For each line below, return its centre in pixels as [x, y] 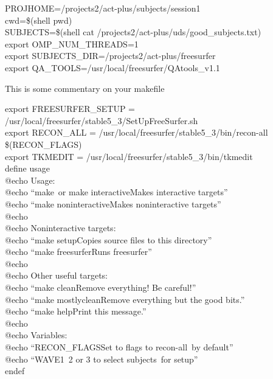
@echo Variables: [36, 335]
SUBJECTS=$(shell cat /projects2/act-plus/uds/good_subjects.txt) [133, 32]
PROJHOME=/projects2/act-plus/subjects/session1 [103, 8]
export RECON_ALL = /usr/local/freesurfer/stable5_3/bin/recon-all [136, 132]
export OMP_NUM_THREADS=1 [72, 43]
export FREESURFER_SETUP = [70, 109]
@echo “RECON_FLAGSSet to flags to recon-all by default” [119, 347]
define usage [27, 168]
